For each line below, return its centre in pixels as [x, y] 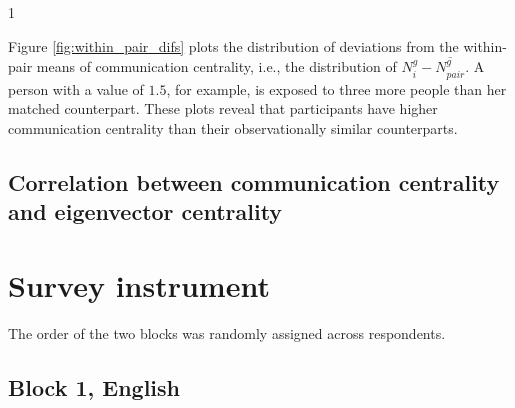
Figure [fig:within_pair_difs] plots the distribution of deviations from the [233, 45]
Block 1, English [94, 386]
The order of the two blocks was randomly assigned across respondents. [227, 332]
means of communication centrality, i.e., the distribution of [216, 66]
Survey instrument [139, 284]
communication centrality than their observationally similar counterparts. [233, 127]
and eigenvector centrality [145, 211]
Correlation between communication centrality [254, 181]
